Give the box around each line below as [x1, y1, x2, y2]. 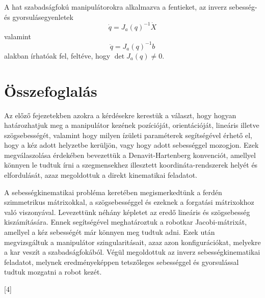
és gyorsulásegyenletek [4, 11, 73, 22]
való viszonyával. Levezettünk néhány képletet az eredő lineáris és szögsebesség [4, 206, 250, 217]
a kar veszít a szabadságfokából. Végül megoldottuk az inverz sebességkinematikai [4, 247, 260, 257]
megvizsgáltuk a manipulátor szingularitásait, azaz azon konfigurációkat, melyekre [4, 236, 261, 247]
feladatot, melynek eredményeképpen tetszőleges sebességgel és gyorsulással [4, 256, 239, 267]
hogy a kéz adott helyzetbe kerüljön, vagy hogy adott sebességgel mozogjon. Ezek [4, 140, 259, 150]
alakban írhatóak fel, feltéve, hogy [4, 50, 111, 61]
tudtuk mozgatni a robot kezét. [4, 266, 102, 277]
